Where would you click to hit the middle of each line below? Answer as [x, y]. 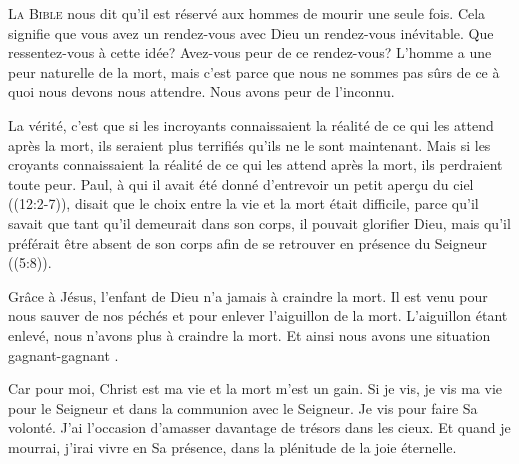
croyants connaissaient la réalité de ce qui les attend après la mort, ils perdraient [255, 164]
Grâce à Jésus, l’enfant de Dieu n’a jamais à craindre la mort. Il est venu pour [248, 295]
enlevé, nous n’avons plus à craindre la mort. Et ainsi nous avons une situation [249, 334]
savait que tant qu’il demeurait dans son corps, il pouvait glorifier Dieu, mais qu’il [259, 222]
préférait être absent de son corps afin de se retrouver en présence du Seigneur [248, 242]
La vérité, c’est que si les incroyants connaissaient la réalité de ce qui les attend [251, 124]
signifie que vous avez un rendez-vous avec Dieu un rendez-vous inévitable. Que [251, 32]
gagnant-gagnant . [63, 354]
